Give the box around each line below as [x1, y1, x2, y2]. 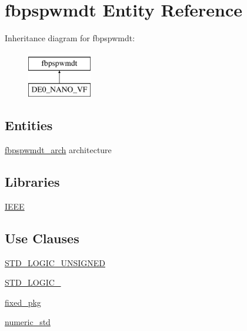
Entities [5, 116, 53, 134]
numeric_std [5, 316, 51, 328]
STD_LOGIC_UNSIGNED [5, 256, 105, 269]
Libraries [5, 173, 60, 191]
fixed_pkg [5, 296, 41, 308]
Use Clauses [5, 229, 79, 247]
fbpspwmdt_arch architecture [5, 144, 112, 156]
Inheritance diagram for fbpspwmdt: [5, 32, 135, 44]
